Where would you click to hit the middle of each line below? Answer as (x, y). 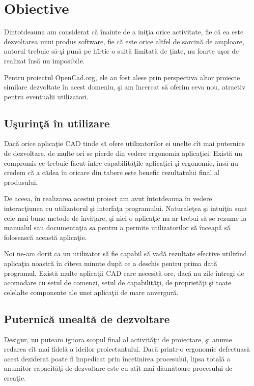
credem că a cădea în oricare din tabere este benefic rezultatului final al (112, 172)
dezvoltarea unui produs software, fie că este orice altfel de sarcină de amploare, (124, 41)
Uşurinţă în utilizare (57, 123)
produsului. (21, 182)
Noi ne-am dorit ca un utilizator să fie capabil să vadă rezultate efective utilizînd (126, 253)
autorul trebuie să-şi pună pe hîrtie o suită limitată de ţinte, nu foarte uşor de (122, 51)
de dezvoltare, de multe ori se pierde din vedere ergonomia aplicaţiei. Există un (123, 153)
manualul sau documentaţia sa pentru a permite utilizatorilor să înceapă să (117, 227)
